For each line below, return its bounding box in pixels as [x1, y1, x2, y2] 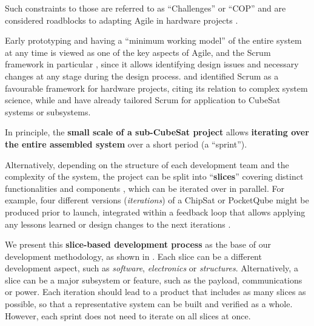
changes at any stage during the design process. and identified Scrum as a [5, 69, 279, 82]
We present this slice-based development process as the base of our [5, 238, 271, 251]
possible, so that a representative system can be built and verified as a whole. [5, 297, 293, 310]
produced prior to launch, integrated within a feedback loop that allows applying [5, 205, 306, 218]
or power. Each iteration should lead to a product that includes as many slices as [5, 285, 306, 298]
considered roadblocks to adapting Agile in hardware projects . [5, 13, 238, 26]
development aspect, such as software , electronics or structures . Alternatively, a [5, 262, 298, 274]
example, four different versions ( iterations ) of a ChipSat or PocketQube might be [5, 194, 309, 206]
